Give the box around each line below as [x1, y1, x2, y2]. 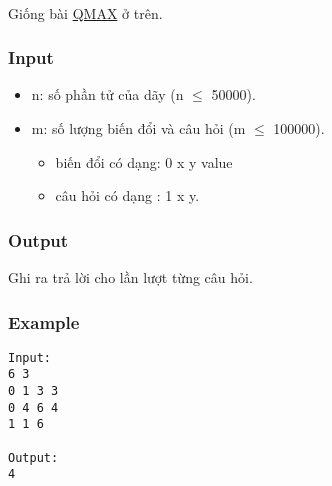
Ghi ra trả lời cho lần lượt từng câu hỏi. [8, 267, 253, 287]
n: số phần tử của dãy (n [31, 84, 184, 105]
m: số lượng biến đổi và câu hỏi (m [31, 118, 246, 138]
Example [8, 309, 80, 334]
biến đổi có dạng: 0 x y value [55, 151, 233, 172]
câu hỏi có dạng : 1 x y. [55, 185, 200, 206]
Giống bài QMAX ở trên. [8, 2, 163, 23]
